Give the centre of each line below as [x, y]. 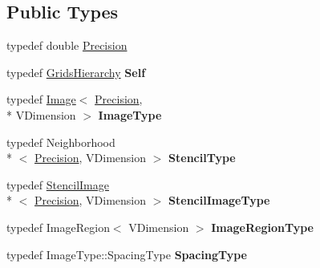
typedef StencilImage [58, 184]
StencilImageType [219, 200]
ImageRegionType [262, 227]
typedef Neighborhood [61, 142]
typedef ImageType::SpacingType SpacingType [127, 254]
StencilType [202, 158]
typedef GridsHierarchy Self [76, 72]
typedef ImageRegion [58, 227]
